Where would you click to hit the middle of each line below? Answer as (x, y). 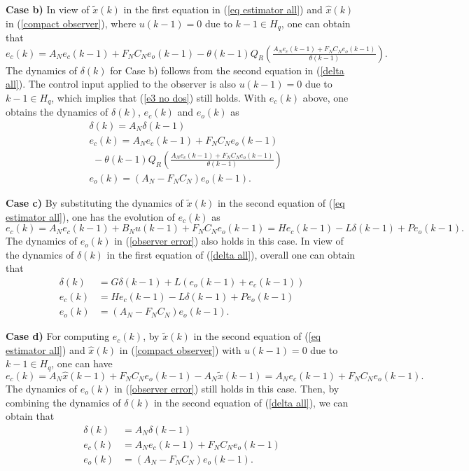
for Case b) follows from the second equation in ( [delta (227, 70)
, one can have (82, 363)
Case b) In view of (48, 9)
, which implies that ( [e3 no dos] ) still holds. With (159, 97)
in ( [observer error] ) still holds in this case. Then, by (227, 388)
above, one (325, 97)
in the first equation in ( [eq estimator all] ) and (223, 9)
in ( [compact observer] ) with (180, 349)
